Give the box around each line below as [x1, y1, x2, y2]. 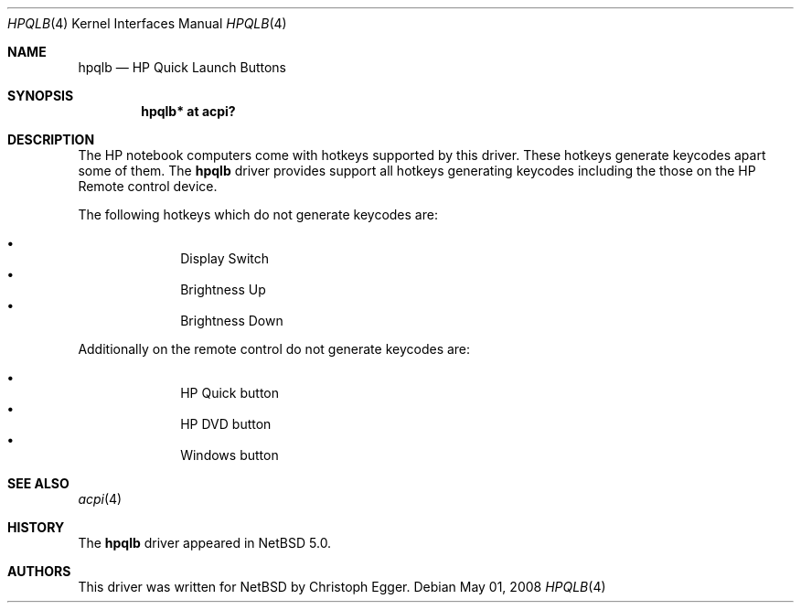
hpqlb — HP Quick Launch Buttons [78, 59, 286, 75]
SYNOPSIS [7, 88, 74, 103]
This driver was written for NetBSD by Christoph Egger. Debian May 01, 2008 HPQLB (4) [78, 579, 606, 594]
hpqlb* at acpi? [141, 103, 236, 119]
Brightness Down [180, 313, 283, 328]
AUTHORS [7, 563, 71, 579]
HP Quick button [180, 385, 280, 401]
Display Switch [180, 251, 270, 266]
